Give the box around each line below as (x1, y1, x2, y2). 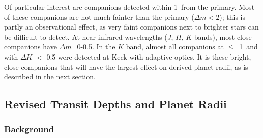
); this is (219, 11, 245, 22)
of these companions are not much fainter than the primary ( (4, 11, 194, 22)
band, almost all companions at (126, 41, 224, 52)
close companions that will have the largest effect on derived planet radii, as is (4, 61, 248, 72)
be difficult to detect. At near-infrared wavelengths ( (4, 31, 167, 42)
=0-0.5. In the (71, 41, 115, 52)
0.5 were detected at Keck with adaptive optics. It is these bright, (46, 51, 251, 62)
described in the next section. (4, 71, 96, 82)
